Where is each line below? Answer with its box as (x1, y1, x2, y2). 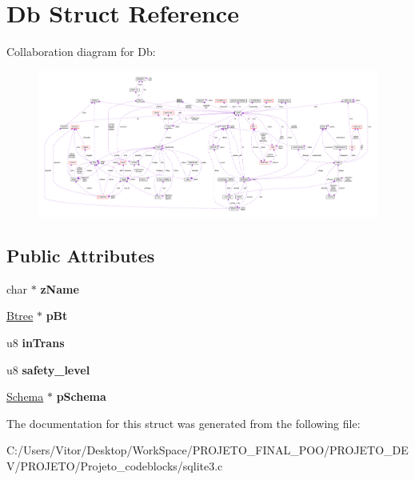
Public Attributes (6, 243, 155, 268)
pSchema (56, 388, 106, 405)
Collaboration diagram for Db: (6, 43, 156, 60)
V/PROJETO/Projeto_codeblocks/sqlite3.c (6, 458, 223, 474)
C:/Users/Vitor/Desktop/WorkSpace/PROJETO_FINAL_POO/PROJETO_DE (6, 442, 409, 458)
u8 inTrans (6, 334, 65, 351)
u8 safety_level (6, 361, 90, 378)
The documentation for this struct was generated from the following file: (6, 414, 361, 431)
